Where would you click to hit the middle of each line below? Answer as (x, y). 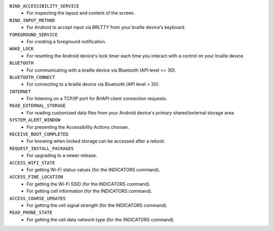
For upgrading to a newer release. (62, 156)
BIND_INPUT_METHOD (32, 20)
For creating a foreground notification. (66, 41)
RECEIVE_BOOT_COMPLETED (39, 134)
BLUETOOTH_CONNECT (32, 77)
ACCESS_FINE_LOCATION (36, 177)
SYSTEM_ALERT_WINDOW (35, 120)
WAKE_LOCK (22, 49)
